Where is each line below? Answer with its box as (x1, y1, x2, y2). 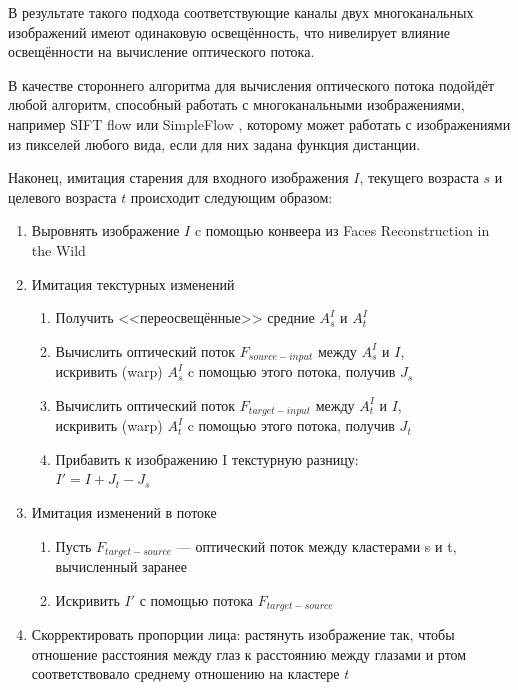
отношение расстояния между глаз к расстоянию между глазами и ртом (31, 643, 467, 664)
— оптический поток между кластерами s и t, (176, 535, 457, 556)
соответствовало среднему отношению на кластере (31, 663, 340, 684)
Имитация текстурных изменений (31, 273, 235, 294)
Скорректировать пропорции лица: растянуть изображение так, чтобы (31, 624, 455, 645)
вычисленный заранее (55, 556, 187, 577)
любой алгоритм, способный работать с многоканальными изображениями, (8, 94, 465, 115)
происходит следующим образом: (130, 186, 333, 207)
